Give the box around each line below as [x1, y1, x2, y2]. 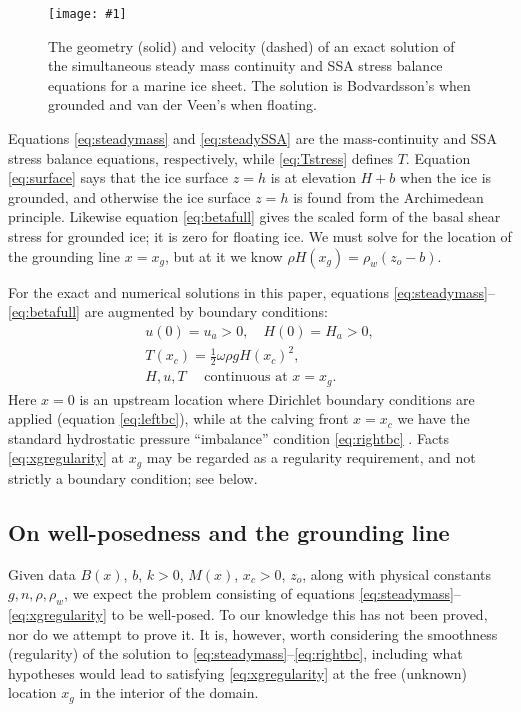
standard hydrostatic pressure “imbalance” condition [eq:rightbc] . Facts [8, 427, 450, 448]
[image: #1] [48, 7, 127, 21]
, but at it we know [164, 245, 283, 266]
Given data [8, 563, 76, 584]
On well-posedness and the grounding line [8, 516, 450, 547]
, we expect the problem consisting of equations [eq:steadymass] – [64, 583, 461, 604]
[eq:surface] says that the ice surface [8, 167, 229, 188]
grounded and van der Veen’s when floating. [48, 94, 317, 115]
